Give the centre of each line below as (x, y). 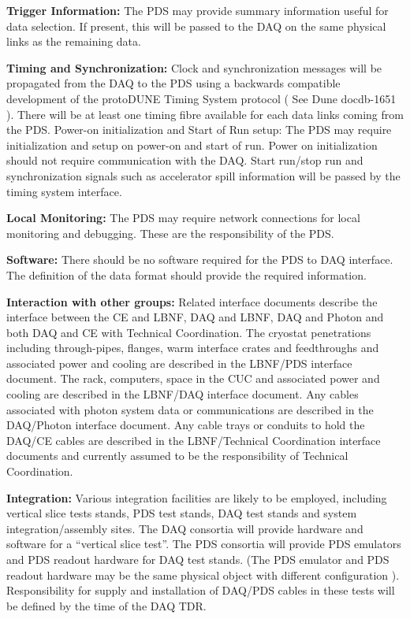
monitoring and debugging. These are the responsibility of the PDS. (170, 233)
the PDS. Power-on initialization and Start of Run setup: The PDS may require (199, 130)
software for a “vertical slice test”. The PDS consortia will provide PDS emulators (204, 544)
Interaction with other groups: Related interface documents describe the (192, 301)
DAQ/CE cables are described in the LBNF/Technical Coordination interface (194, 440)
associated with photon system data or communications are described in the (190, 409)
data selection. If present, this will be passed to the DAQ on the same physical (196, 26)
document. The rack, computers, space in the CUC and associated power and (193, 378)
